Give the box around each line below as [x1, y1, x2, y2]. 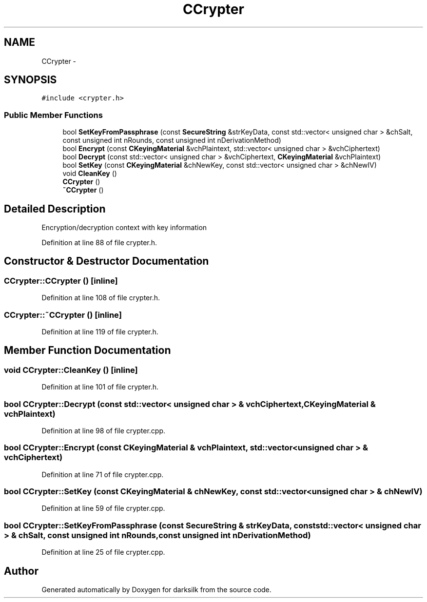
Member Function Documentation [4, 344, 171, 357]
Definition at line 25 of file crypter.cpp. [41, 548, 165, 557]
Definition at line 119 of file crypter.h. [41, 328, 158, 336]
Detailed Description [4, 202, 106, 215]
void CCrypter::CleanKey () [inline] [4, 365, 138, 375]
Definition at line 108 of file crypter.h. [41, 293, 160, 302]
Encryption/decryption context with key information [41, 223, 207, 232]
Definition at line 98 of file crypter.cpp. [41, 426, 165, 435]
